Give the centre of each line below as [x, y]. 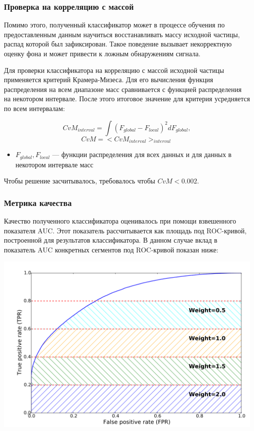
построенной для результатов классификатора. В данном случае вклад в [111, 240]
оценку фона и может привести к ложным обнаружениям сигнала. [102, 53]
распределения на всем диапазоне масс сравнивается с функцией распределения [123, 89]
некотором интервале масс [54, 164]
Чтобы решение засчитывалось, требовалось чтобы [80, 181]
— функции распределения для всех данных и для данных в [142, 154]
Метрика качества [38, 202]
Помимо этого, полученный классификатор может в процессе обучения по [114, 25]
